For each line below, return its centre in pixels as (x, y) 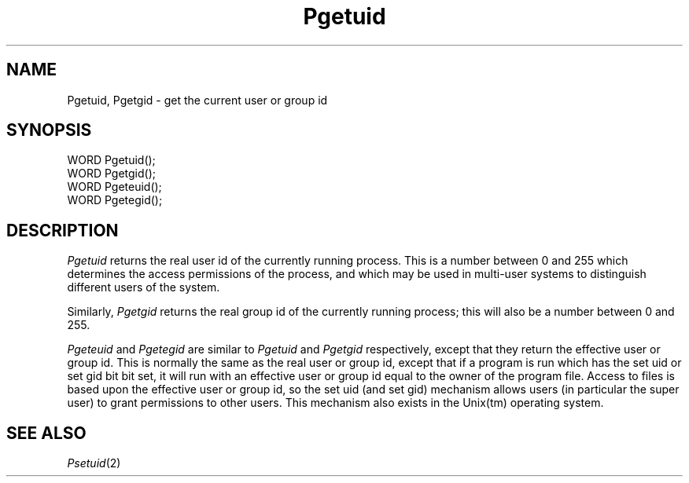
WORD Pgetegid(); (115, 200)
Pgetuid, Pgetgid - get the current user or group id (197, 100)
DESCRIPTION (63, 230)
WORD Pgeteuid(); (114, 187)
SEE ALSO (46, 433)
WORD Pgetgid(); (111, 174)
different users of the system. (144, 287)
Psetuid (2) (94, 463)
